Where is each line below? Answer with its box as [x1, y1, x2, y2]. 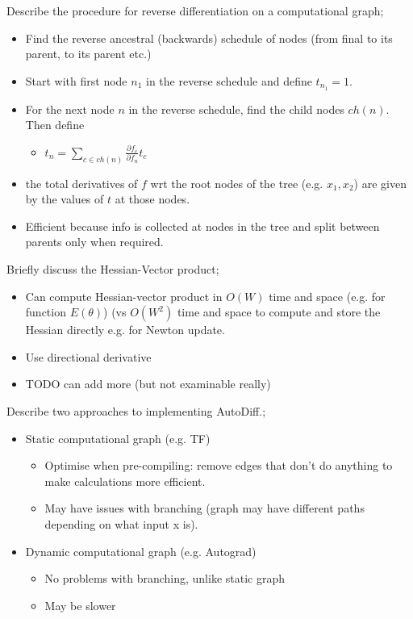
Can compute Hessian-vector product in [25, 287, 223, 304]
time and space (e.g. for [269, 287, 386, 304]
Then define [25, 116, 85, 133]
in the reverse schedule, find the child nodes [128, 100, 344, 117]
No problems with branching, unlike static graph [44, 570, 286, 587]
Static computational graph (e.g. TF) [25, 429, 211, 446]
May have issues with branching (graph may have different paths [44, 500, 365, 517]
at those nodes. [115, 190, 190, 207]
